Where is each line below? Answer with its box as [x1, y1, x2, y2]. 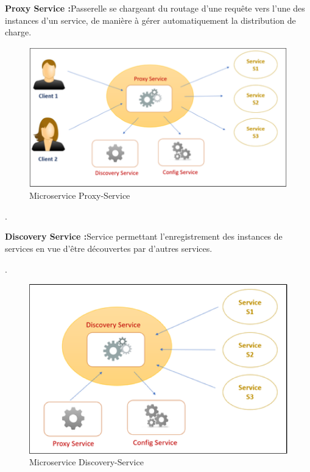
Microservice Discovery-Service [29, 456, 144, 468]
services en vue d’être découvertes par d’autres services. [5, 242, 213, 255]
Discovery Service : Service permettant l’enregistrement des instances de [5, 230, 283, 243]
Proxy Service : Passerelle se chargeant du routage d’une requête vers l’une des [5, 2, 305, 14]
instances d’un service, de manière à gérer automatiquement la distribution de [5, 13, 296, 26]
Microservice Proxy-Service [29, 189, 130, 202]
